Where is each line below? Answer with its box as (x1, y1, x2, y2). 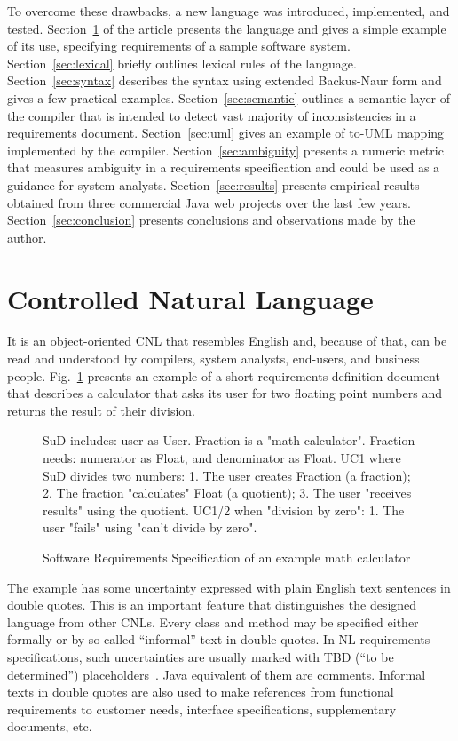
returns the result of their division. (7, 401, 195, 419)
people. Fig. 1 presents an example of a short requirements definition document (7, 366, 440, 385)
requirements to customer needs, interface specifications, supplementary (7, 699, 397, 718)
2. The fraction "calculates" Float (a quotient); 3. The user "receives (43, 483, 412, 502)
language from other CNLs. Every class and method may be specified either (7, 612, 419, 631)
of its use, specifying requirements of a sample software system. (7, 36, 351, 55)
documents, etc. (7, 717, 92, 736)
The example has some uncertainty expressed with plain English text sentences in (7, 578, 451, 596)
